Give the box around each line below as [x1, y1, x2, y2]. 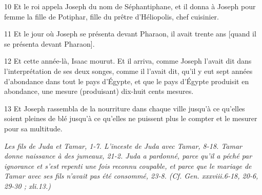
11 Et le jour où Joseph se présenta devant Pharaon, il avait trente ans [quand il [4, 28, 256, 39]
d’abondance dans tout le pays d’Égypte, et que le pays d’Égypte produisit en [4, 75, 249, 86]
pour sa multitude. [4, 123, 63, 133]
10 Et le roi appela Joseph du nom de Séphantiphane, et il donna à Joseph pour [4, 1, 256, 11]
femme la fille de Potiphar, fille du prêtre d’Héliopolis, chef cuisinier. [4, 11, 219, 22]
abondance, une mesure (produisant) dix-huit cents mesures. [4, 86, 194, 96]
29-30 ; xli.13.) [4, 180, 51, 191]
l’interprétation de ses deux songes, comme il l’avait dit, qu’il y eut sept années [4, 65, 253, 76]
